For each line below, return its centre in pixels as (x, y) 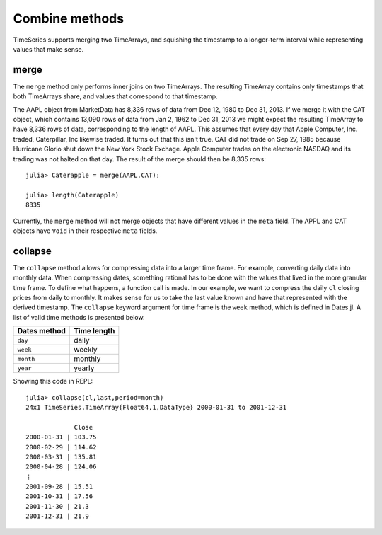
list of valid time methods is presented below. (79, 317)
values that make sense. (48, 49)
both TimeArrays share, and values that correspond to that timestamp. (116, 96)
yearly (84, 368)
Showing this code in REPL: (53, 381)
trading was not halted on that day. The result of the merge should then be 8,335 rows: (140, 159)
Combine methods (68, 18)
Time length (94, 331)
